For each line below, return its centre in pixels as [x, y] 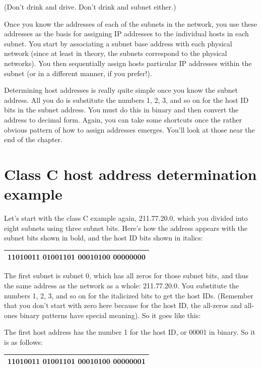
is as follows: [23, 342]
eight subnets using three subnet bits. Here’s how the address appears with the [126, 228]
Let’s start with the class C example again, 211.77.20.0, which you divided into [126, 218]
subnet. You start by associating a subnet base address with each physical [118, 43]
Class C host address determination [130, 174]
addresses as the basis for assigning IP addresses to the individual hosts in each [126, 34]
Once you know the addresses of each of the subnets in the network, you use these [131, 23]
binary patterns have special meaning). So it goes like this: [110, 315]
